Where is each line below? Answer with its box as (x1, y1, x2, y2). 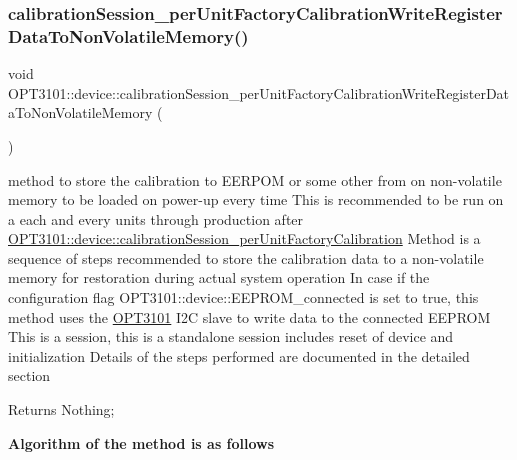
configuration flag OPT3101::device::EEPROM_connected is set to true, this (8, 287, 479, 308)
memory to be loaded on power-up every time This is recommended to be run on (8, 189, 504, 210)
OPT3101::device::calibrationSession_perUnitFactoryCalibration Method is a (8, 228, 481, 249)
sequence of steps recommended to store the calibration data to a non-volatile (8, 247, 484, 268)
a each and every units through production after (8, 208, 304, 229)
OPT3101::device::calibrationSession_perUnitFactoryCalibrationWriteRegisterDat (8, 82, 510, 103)
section (8, 365, 51, 386)
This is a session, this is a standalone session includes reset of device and (8, 326, 454, 347)
